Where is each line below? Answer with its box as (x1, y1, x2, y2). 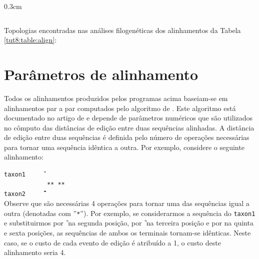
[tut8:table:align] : (4, 34, 57, 45)
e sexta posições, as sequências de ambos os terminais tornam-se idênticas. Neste (4, 227, 251, 237)
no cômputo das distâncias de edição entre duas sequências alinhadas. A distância (4, 122, 254, 132)
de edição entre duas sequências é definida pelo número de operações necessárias (4, 132, 249, 142)
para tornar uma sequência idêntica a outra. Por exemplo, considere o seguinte (4, 141, 244, 152)
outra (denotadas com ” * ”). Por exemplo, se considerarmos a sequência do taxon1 (4, 207, 255, 218)
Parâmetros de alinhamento (4, 63, 198, 84)
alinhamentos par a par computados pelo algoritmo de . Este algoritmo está (4, 102, 236, 113)
